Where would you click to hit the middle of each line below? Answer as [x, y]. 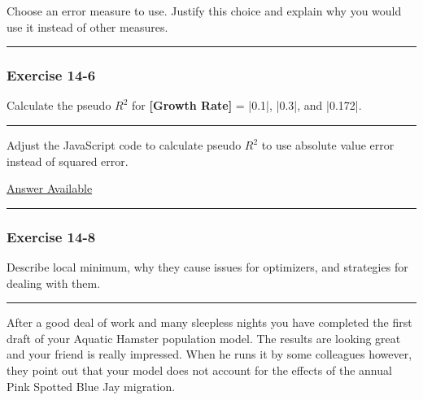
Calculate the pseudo [59, 105]
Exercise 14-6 [51, 75]
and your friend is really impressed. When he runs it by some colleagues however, [209, 354]
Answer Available [50, 188]
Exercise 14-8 [51, 236]
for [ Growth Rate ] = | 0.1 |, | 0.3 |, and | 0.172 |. [247, 105]
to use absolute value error [328, 145]
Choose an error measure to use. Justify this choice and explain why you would [204, 11]
